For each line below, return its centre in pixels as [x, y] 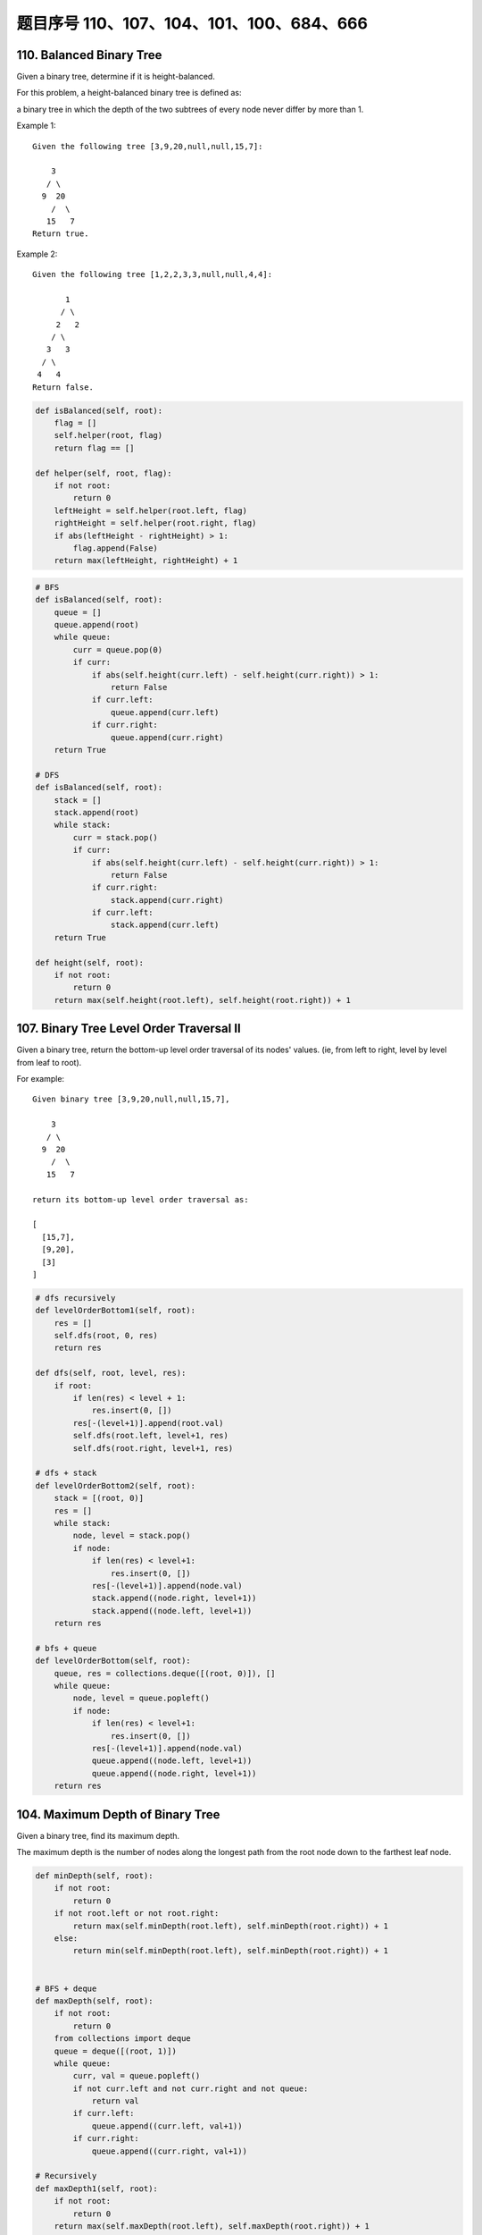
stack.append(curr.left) [165, 925]
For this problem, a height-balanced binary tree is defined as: [129, 93]
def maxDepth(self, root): [94, 2001]
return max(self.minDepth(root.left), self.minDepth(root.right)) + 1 [230, 1926]
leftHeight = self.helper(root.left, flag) [150, 510]
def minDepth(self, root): [94, 1876]
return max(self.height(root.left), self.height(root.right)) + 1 [203, 1000]
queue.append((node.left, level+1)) [172, 1761]
